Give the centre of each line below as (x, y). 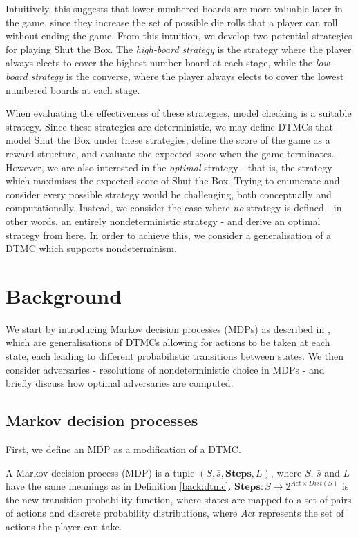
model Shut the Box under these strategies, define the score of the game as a (168, 140)
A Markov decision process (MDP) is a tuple (100, 472)
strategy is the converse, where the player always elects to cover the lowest (187, 76)
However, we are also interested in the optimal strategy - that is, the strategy (169, 167)
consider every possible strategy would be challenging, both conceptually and (169, 194)
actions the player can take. (64, 526)
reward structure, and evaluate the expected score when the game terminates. (170, 153)
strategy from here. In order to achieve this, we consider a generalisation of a (169, 234)
